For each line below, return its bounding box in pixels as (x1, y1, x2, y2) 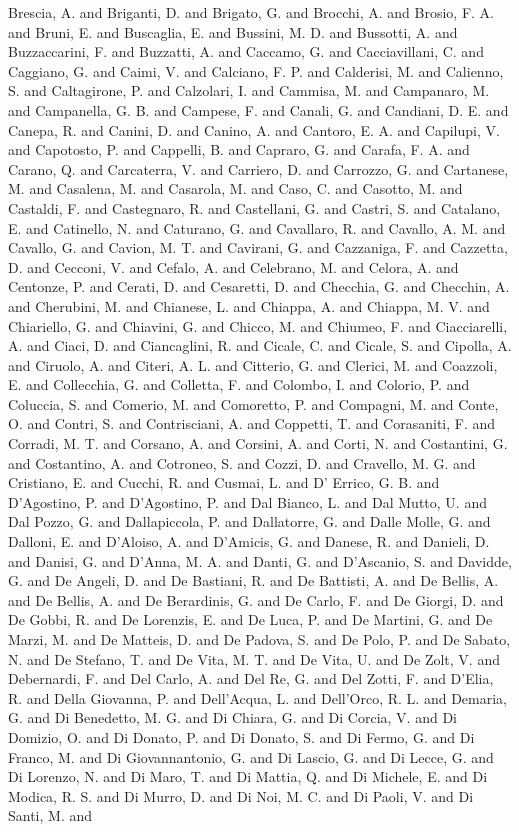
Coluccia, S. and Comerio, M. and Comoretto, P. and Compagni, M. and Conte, (8, 393, 499, 414)
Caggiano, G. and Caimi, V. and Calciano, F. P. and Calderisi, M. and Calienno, (8, 60, 504, 81)
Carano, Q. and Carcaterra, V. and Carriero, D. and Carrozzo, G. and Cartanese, (8, 158, 509, 179)
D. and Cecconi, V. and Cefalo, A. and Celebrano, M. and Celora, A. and (8, 256, 459, 277)
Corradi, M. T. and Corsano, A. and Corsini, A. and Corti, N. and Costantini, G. (8, 433, 508, 454)
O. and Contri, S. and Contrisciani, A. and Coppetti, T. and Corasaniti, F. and (8, 413, 496, 434)
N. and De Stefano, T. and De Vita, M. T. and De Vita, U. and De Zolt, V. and (8, 648, 500, 669)
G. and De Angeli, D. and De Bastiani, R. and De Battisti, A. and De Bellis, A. (8, 570, 499, 591)
